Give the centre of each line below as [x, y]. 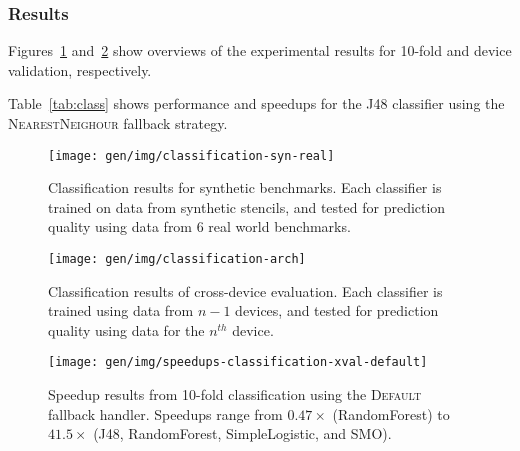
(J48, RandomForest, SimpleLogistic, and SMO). [242, 433]
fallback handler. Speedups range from [165, 413]
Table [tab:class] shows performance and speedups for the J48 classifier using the [256, 103]
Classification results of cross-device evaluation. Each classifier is [245, 290]
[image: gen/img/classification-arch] [177, 259]
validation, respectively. [80, 69]
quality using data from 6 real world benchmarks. [199, 226]
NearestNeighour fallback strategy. [118, 123]
